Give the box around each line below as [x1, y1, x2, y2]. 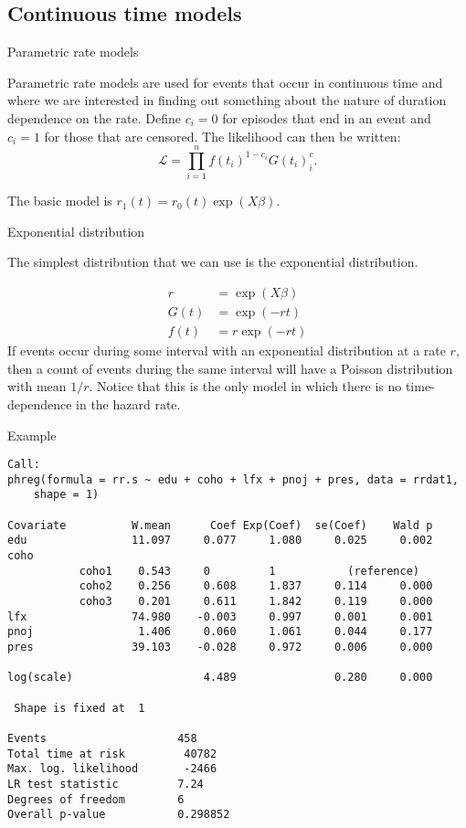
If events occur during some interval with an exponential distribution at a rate [7, 341, 446, 360]
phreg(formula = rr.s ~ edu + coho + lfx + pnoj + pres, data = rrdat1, [7, 472, 459, 486]
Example [7, 425, 57, 444]
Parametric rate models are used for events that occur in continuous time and [7, 72, 443, 91]
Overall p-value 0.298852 [7, 808, 230, 822]
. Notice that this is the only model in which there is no [89, 377, 402, 396]
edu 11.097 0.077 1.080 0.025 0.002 [7, 534, 433, 547]
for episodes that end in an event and [222, 108, 431, 127]
